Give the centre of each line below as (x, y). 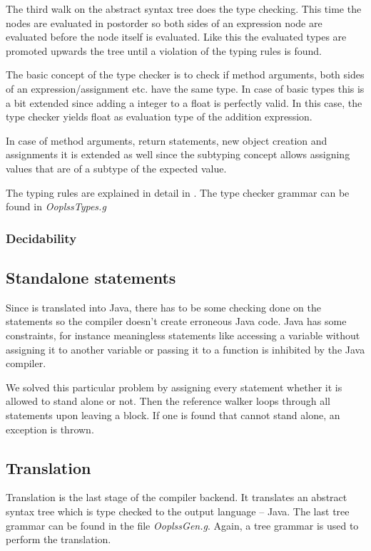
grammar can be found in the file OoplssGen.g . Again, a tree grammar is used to (182, 525)
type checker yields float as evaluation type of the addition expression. (159, 117)
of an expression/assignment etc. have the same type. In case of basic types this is (185, 88)
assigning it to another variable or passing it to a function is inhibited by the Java (185, 349)
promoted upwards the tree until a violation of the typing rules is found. (164, 50)
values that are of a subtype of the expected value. (116, 168)
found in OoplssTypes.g (56, 206)
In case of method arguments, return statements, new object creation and (167, 140)
